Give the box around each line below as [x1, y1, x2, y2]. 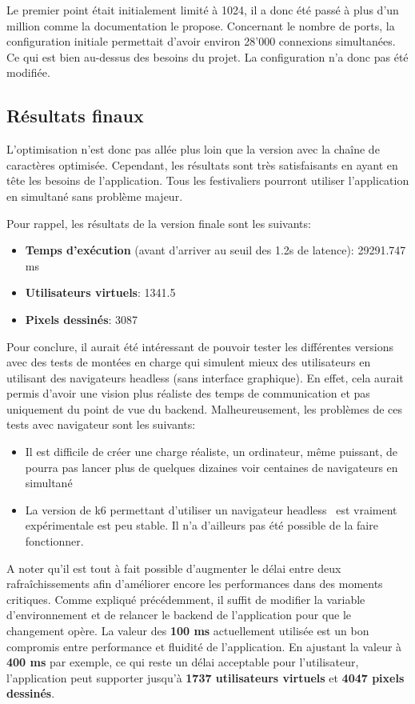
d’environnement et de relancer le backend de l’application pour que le [6, 606, 352, 623]
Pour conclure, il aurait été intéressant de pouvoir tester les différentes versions [6, 338, 394, 354]
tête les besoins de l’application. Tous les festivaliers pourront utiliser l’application [6, 172, 409, 189]
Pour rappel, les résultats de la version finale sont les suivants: [6, 214, 311, 231]
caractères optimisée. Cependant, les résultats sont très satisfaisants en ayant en [6, 156, 398, 173]
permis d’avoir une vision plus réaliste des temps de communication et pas [6, 385, 370, 402]
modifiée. [6, 64, 50, 81]
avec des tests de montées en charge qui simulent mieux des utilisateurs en [6, 354, 371, 370]
